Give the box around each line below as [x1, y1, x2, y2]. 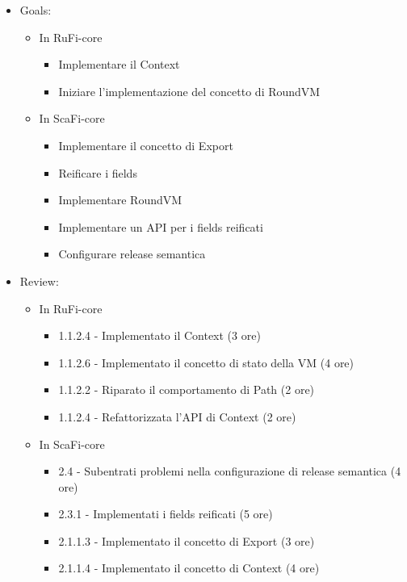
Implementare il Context [58, 56, 180, 73]
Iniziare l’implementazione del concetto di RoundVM [58, 82, 321, 99]
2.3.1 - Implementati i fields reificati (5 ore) [58, 505, 273, 522]
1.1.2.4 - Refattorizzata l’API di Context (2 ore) [58, 408, 296, 425]
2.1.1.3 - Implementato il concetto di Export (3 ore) [58, 532, 315, 549]
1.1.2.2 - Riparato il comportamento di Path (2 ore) [58, 381, 315, 398]
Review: [19, 272, 59, 289]
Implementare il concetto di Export [58, 136, 233, 153]
